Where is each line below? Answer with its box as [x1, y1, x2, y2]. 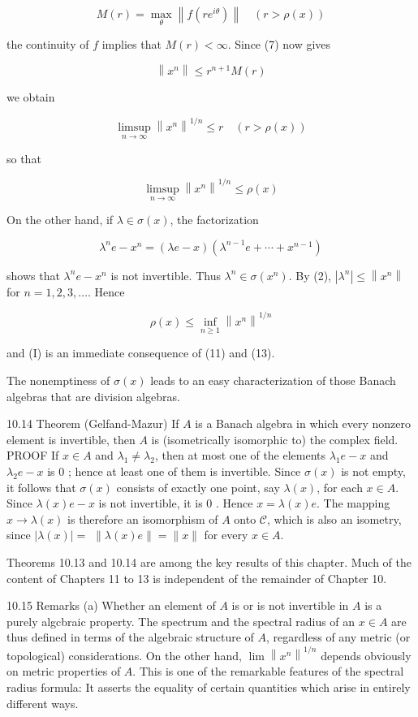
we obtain [6, 89, 55, 106]
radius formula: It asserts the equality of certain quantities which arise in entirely [6, 678, 411, 695]
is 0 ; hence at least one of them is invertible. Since [47, 463, 301, 480]
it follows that [6, 478, 76, 495]
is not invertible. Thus [110, 266, 221, 283]
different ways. [6, 694, 79, 711]
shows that [6, 266, 60, 283]
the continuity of [6, 36, 89, 53]
